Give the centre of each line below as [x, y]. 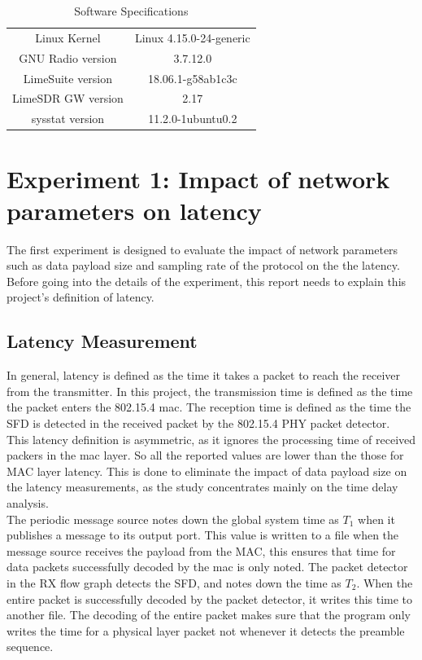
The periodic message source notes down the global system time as [173, 519]
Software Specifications [131, 11]
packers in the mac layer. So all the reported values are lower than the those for [205, 455]
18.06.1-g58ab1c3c [192, 78]
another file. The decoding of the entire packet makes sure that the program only [209, 615]
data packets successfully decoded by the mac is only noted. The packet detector [207, 567]
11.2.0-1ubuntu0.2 [193, 119]
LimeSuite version [68, 78]
